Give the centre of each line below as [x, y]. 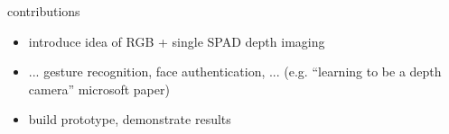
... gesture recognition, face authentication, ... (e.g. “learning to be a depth [235, 71]
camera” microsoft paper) [99, 89]
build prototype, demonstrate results [130, 119]
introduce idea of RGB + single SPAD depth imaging [177, 41]
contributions [44, 11]
